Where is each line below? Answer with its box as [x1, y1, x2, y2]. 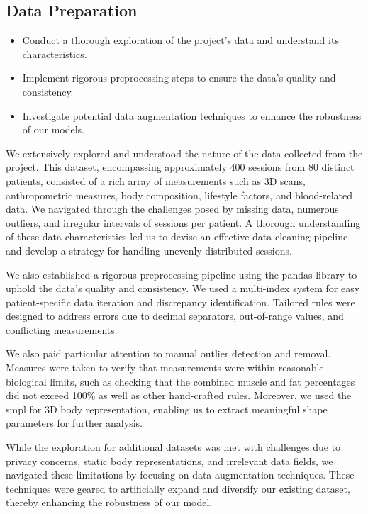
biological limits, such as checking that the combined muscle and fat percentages [6, 374, 355, 389]
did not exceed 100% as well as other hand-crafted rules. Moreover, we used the [6, 388, 352, 403]
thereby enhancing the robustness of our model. [6, 495, 213, 510]
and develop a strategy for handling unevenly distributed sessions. [6, 242, 292, 257]
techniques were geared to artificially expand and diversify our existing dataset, [6, 481, 350, 496]
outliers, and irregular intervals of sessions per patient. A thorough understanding [6, 215, 361, 230]
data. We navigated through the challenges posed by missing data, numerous [6, 201, 339, 216]
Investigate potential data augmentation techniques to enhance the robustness [22, 108, 362, 123]
